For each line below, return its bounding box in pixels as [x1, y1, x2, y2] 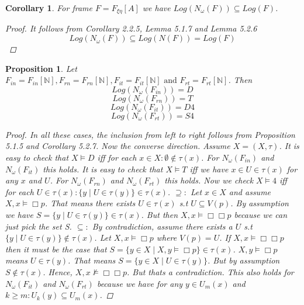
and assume [229, 185, 271, 197]
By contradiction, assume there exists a [92, 220, 233, 232]
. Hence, [43, 265, 72, 278]
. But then [141, 208, 178, 220]
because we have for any [96, 277, 183, 289]
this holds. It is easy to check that [43, 162, 163, 175]
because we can [234, 208, 288, 220]
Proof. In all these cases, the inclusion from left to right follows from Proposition [5, 128, 295, 140]
